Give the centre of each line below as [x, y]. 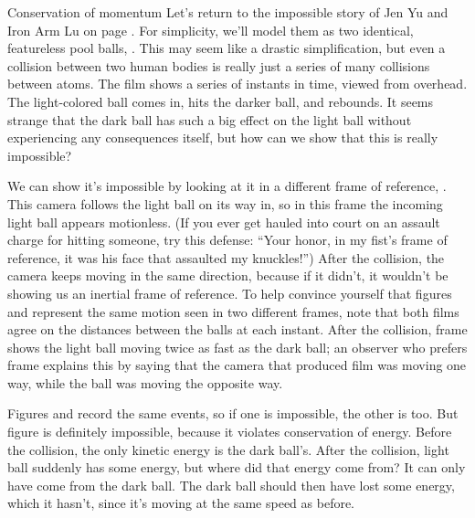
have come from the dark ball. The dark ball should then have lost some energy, [231, 485]
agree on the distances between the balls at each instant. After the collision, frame [237, 329]
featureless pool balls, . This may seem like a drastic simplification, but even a [227, 48]
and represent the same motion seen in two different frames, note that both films [233, 311]
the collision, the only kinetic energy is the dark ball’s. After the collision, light [228, 449]
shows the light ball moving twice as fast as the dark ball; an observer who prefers [237, 347]
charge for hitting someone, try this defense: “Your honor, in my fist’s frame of [227, 240]
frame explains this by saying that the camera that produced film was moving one [237, 365]
